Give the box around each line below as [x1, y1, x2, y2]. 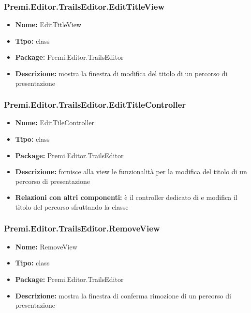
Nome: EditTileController [15, 117, 95, 128]
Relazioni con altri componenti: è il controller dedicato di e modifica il [15, 192, 237, 202]
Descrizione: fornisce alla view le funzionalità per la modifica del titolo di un [15, 166, 247, 177]
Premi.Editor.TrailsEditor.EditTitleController [4, 99, 186, 111]
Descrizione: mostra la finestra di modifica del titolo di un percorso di [15, 68, 228, 78]
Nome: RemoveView [15, 241, 77, 251]
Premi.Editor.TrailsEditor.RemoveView [4, 222, 160, 234]
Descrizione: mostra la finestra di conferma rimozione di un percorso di [15, 290, 231, 300]
